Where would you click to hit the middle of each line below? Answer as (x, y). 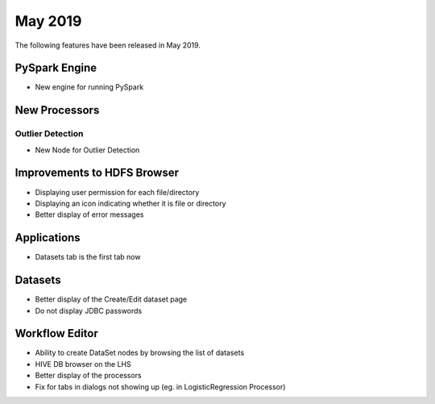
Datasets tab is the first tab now (88, 257)
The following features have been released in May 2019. (108, 45)
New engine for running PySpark (89, 87)
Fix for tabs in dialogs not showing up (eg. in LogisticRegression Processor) (160, 386)
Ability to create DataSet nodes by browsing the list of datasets (140, 353)
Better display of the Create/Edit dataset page (111, 299)
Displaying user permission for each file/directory (117, 192)
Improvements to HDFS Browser (97, 173)
